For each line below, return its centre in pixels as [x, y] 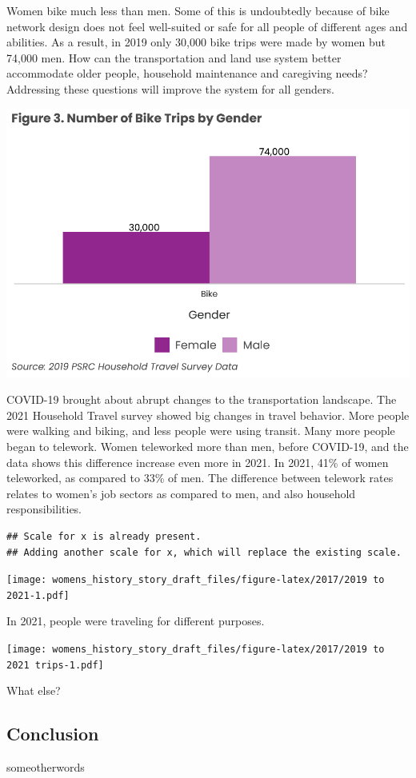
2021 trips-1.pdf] [55, 665]
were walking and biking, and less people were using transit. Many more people [201, 431]
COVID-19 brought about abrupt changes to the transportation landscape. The [202, 399]
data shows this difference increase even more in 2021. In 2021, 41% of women [198, 462]
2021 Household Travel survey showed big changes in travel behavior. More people [208, 415]
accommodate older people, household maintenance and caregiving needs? [187, 73]
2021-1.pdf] [38, 595]
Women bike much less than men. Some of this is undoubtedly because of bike [198, 10]
